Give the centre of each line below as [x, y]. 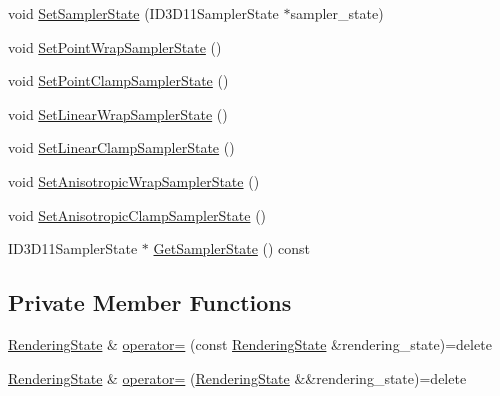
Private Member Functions [150, 302]
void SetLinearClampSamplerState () [121, 147]
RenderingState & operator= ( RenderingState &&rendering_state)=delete [237, 377]
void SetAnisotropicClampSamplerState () [137, 214]
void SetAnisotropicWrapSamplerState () [134, 180]
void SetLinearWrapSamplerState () [118, 113]
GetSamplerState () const [232, 248]
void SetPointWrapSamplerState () [115, 46]
